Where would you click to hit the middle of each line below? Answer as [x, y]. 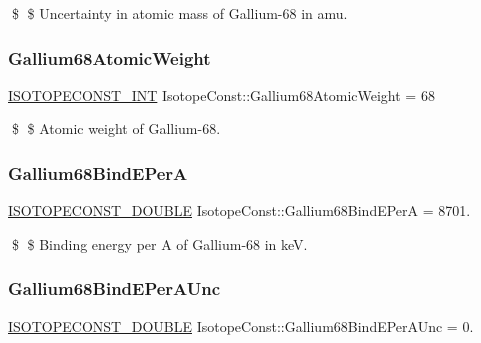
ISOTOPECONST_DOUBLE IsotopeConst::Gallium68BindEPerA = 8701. [239, 210]
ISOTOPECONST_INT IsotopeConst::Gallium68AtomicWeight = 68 [221, 94]
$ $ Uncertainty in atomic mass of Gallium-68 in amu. [179, 13]
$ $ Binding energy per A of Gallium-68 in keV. [159, 243]
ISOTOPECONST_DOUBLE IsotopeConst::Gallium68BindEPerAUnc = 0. [241, 325]
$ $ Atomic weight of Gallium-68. [116, 128]
